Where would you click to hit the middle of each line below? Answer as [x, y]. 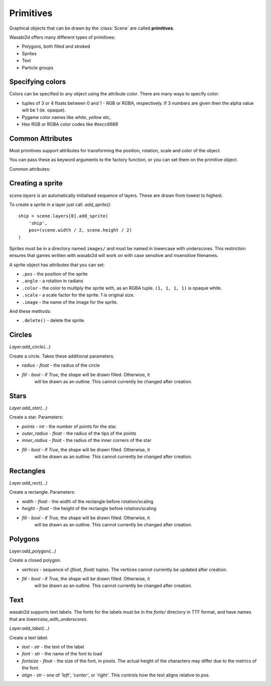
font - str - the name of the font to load [62, 654]
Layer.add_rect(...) [28, 483]
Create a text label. [29, 637]
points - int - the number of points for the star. [70, 426]
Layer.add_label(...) [29, 628]
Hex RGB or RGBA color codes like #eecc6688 [70, 124]
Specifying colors [38, 82]
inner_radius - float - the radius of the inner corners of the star [87, 440]
